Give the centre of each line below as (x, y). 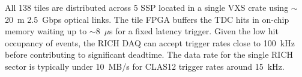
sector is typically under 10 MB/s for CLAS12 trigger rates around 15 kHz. (145, 66)
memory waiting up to (46, 31)
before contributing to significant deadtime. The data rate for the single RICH (149, 54)
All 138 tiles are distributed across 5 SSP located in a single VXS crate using (147, 7)
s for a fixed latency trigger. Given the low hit (194, 31)
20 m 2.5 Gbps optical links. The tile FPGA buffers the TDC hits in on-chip (147, 19)
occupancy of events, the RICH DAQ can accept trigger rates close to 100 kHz (150, 42)
